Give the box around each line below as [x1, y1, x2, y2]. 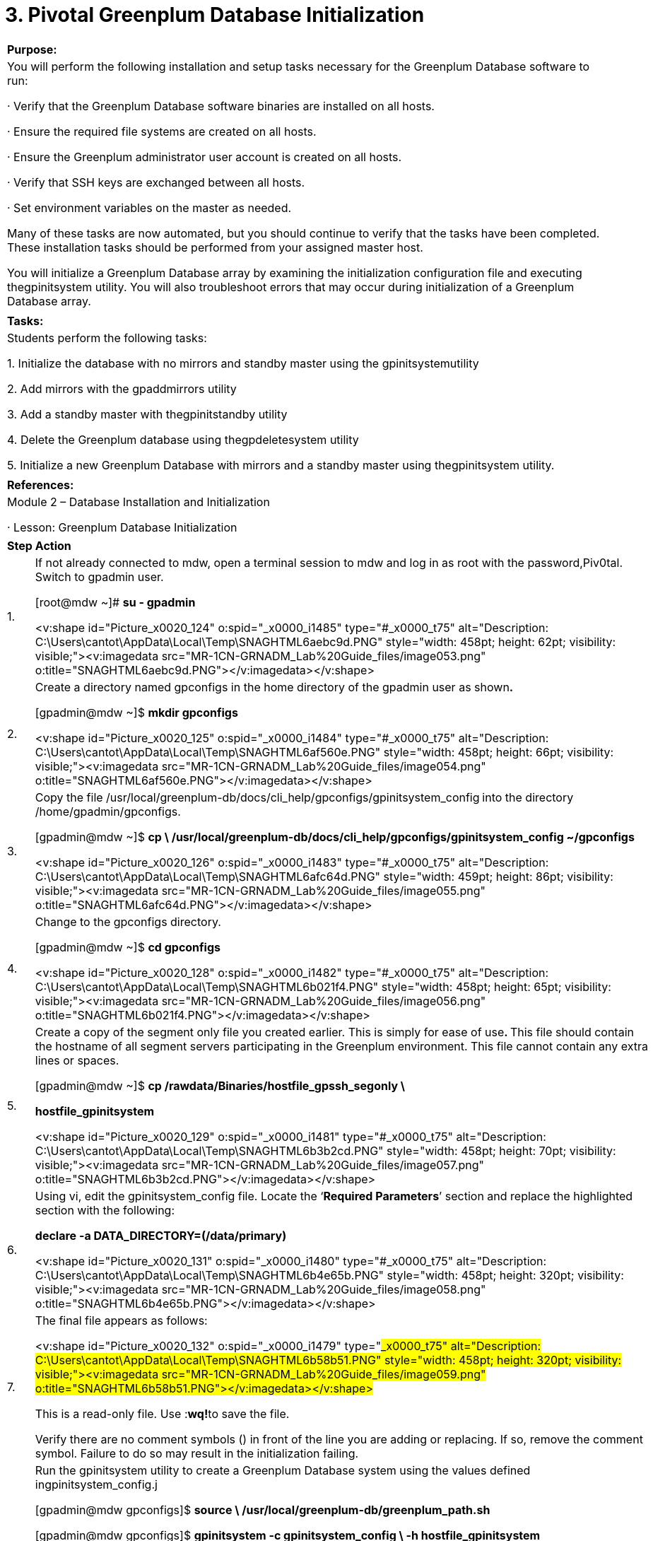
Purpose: [7, 42, 57, 57]
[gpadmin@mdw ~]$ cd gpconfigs [35, 939, 220, 954]
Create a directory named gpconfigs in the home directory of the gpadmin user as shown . [35, 679, 514, 694]
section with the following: [35, 1202, 175, 1217]
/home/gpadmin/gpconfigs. [35, 804, 181, 819]
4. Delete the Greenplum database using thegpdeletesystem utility [7, 432, 359, 447]
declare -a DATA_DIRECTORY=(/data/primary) [35, 1228, 287, 1243]
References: [7, 477, 74, 492]
